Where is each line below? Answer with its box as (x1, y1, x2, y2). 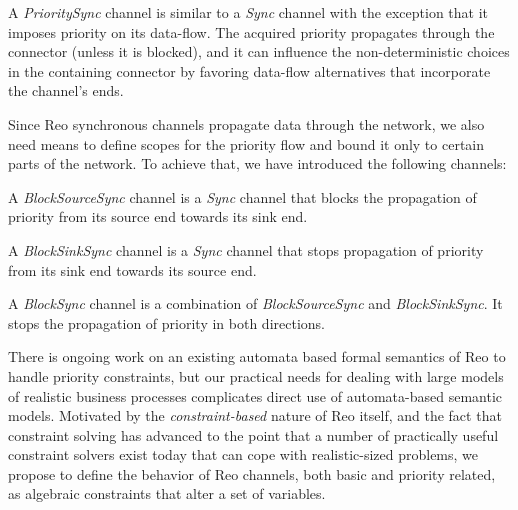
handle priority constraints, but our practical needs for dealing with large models (8, 365, 504, 386)
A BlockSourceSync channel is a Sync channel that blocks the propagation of (8, 186, 477, 207)
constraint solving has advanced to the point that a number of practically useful (8, 424, 499, 445)
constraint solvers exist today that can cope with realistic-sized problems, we (8, 444, 479, 465)
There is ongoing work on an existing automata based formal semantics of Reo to (8, 346, 506, 367)
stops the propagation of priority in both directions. (8, 312, 326, 333)
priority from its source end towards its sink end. (8, 206, 308, 227)
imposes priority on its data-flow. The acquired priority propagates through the (8, 21, 495, 42)
